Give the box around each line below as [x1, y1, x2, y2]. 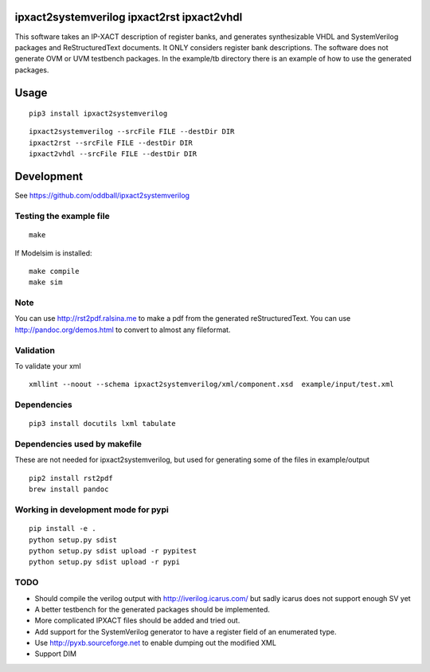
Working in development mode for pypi [14, 504, 169, 515]
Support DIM [34, 649, 77, 658]
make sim [29, 278, 63, 287]
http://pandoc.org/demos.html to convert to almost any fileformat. [14, 325, 231, 334]
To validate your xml [14, 361, 81, 370]
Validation [14, 345, 56, 356]
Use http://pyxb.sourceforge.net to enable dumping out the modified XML [34, 638, 276, 648]
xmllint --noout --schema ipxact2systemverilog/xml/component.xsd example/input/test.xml [29, 380, 394, 389]
